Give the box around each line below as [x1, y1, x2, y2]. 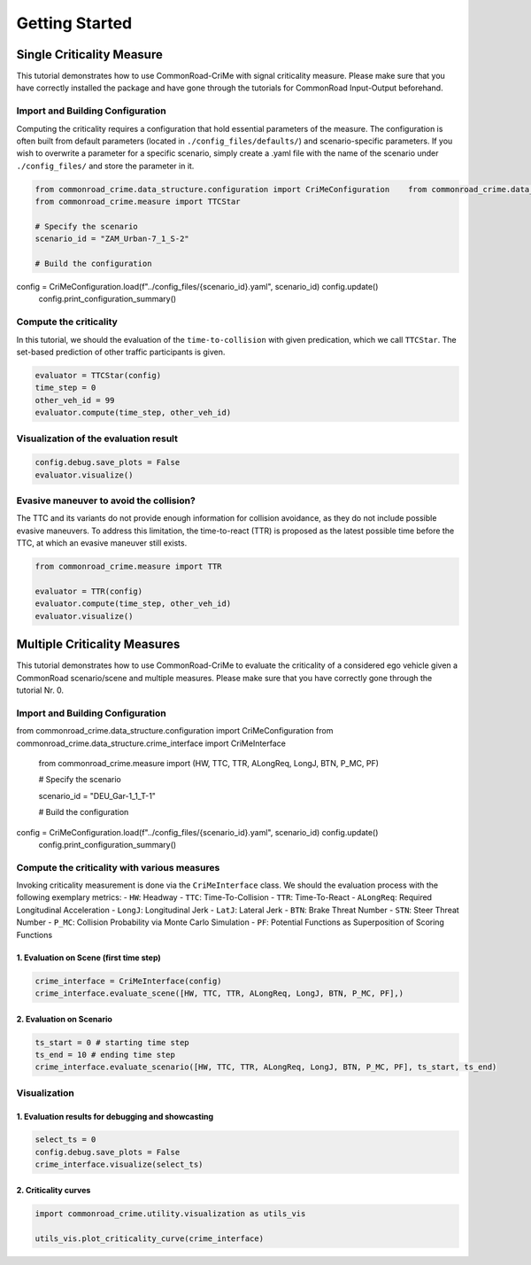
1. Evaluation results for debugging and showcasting [16, 1111, 214, 1121]
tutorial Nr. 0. [16, 685, 65, 695]
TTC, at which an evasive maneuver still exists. [16, 538, 188, 548]
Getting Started [16, 13, 133, 33]
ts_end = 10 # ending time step [35, 1050, 176, 1059]
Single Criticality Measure [16, 47, 163, 62]
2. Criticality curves [16, 1184, 91, 1195]
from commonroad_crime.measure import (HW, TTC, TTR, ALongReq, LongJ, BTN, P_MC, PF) [38, 757, 380, 768]
